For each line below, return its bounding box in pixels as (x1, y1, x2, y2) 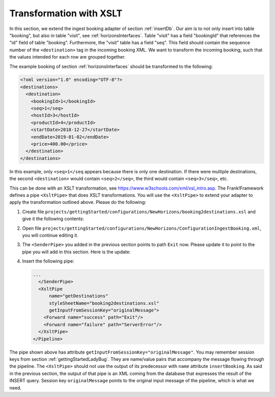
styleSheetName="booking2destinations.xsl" (49, 300, 159, 306)
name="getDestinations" (49, 293, 108, 299)
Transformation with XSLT (9, 8, 123, 19)
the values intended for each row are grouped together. (9, 54, 126, 60)
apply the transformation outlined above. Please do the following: (9, 199, 146, 205)
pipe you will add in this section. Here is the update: (22, 249, 131, 255)
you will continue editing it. (22, 232, 78, 238)
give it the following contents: (22, 216, 84, 222)
